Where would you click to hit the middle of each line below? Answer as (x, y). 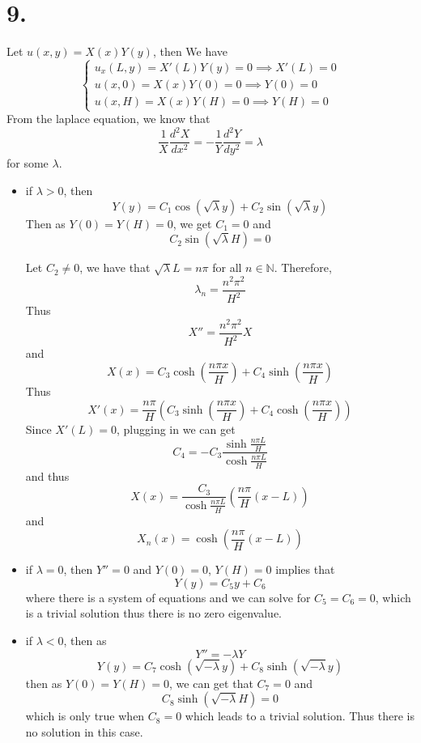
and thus (47, 476)
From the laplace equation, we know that (108, 119)
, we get (192, 223)
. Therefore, (303, 267)
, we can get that (211, 683)
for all (227, 267)
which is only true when (85, 716)
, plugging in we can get (176, 429)
